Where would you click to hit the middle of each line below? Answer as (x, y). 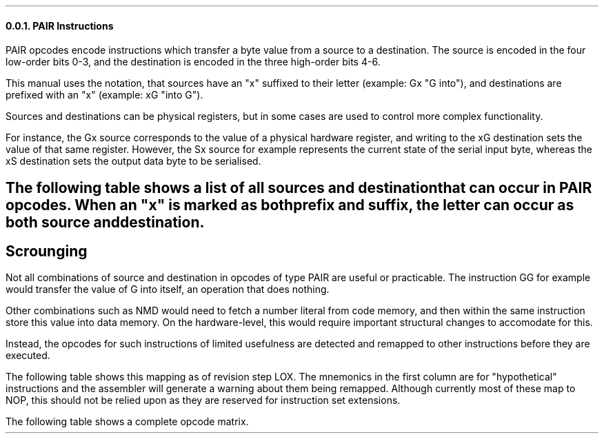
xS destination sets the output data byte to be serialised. (133, 161)
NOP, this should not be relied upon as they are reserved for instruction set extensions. (203, 400)
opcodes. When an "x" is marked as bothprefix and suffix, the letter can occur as (290, 205)
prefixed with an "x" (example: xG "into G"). (104, 95)
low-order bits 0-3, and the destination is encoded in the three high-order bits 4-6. (193, 62)
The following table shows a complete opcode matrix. (127, 422)
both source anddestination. (105, 222)
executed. (28, 356)
